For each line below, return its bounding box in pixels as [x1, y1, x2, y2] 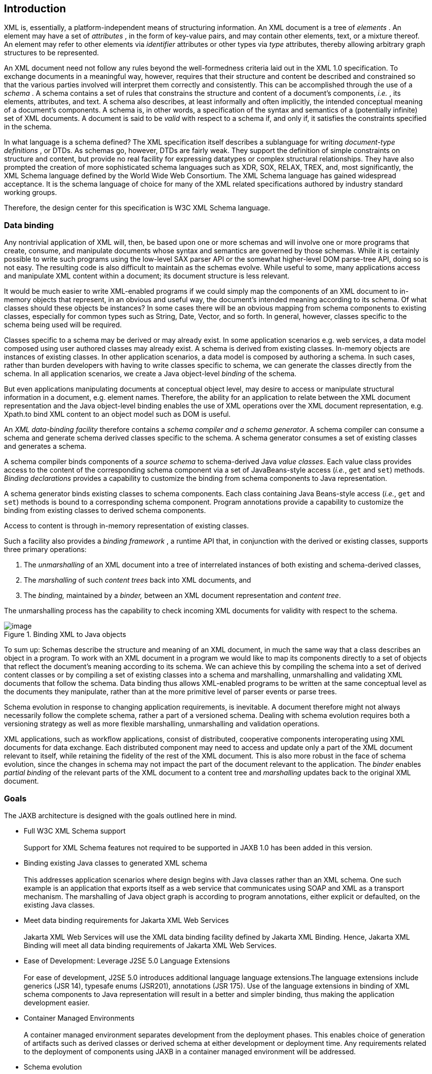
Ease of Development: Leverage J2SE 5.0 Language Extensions [24, 956, 230, 965]
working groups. [4, 188, 57, 197]
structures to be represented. [4, 48, 99, 57]
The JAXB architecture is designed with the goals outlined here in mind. [4, 811, 237, 820]
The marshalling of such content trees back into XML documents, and [24, 576, 251, 585]
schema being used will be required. [4, 320, 122, 329]
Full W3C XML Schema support [24, 826, 126, 835]
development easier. [24, 998, 90, 1007]
